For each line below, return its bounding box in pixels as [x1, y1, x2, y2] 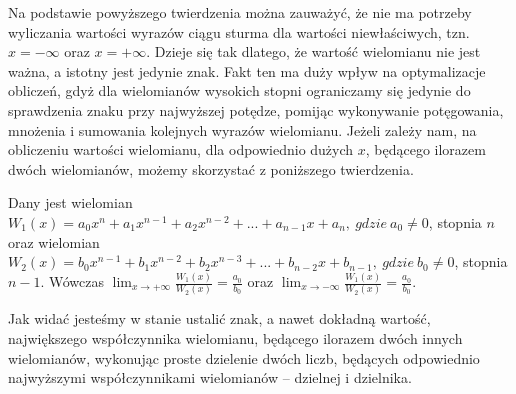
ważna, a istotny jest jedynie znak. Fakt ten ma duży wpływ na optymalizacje [8, 60, 486, 81]
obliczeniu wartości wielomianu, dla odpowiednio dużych [8, 139, 354, 160]
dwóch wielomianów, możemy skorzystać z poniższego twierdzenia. [8, 158, 414, 179]
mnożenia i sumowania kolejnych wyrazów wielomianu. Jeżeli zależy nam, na [8, 119, 477, 140]
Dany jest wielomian [8, 192, 133, 213]
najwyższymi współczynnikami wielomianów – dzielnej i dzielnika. [8, 367, 412, 388]
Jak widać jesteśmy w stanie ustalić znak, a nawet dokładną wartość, [8, 308, 431, 329]
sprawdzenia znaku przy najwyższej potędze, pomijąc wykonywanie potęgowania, [8, 99, 504, 120]
